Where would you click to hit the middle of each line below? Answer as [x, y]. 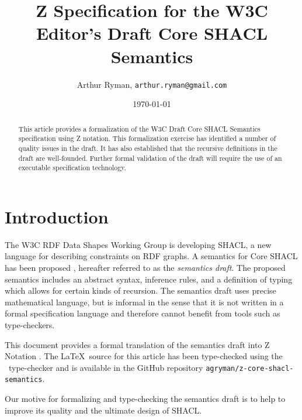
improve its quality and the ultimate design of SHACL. [103, 410]
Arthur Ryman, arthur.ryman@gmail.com [152, 84]
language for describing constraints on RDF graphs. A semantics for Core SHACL [151, 256]
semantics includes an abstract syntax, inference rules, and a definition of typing [149, 279]
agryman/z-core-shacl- [250, 368]
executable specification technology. [72, 168]
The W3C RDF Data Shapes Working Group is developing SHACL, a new [138, 244]
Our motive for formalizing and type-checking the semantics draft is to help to [145, 399]
